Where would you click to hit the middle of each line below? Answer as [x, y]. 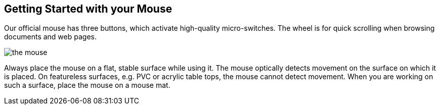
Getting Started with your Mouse [88, 9]
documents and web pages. [50, 37]
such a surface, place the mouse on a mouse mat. [87, 85]
